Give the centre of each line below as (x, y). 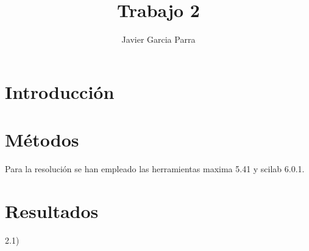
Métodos (42, 140)
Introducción (60, 91)
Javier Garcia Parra (158, 39)
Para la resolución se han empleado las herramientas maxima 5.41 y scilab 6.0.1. (155, 169)
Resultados (52, 210)
